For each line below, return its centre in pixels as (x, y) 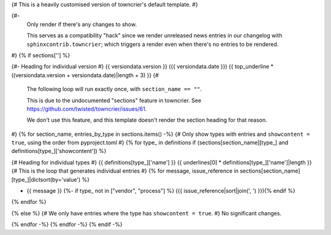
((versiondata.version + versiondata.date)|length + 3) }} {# (85, 75)
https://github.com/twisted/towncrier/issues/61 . (87, 109)
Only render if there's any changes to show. (82, 24)
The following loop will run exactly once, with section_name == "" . (114, 89)
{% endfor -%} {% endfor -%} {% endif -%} (67, 225)
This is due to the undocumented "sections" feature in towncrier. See (114, 100)
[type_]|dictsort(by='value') (46, 179)
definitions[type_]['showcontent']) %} (59, 151)
